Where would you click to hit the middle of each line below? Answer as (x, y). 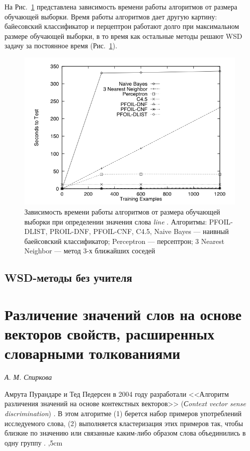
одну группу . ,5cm (34, 442)
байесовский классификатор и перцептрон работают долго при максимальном (122, 26)
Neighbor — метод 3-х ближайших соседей (90, 251)
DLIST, (36, 231)
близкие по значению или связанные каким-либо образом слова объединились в (125, 433)
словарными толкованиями (92, 353)
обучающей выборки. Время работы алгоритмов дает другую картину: (111, 16)
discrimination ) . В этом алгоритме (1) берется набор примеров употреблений (123, 413)
